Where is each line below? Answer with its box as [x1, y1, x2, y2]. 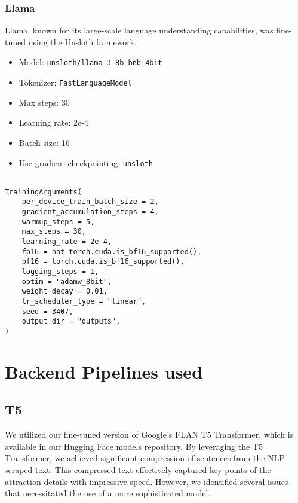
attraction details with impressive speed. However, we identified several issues [5, 475, 288, 487]
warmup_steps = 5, [21, 217, 95, 226]
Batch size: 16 [19, 136, 70, 148]
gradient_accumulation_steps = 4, [21, 208, 159, 217]
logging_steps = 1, [21, 267, 99, 276]
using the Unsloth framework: [28, 35, 137, 48]
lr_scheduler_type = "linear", [21, 297, 146, 306]
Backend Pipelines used [5, 359, 203, 383]
